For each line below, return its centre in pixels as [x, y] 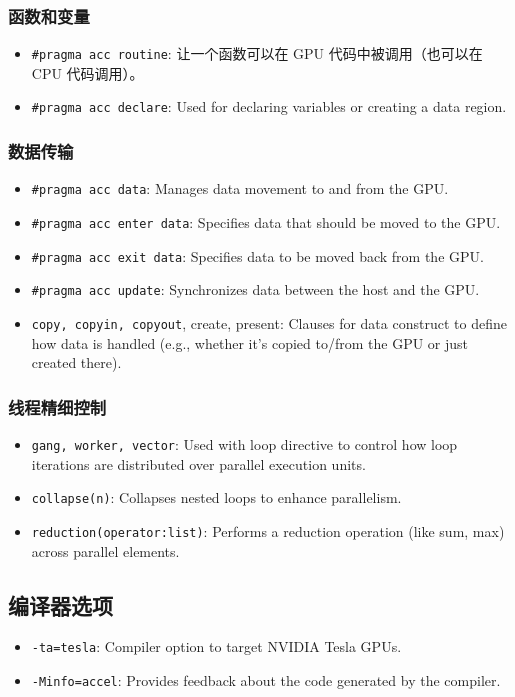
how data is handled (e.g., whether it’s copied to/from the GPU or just [250, 342]
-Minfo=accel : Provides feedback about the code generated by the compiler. [266, 680]
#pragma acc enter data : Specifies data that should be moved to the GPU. [266, 222]
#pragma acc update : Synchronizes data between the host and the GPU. [255, 289]
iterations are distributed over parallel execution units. [198, 463]
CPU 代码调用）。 [87, 72]
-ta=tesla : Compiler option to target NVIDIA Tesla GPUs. [216, 646]
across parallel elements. [105, 550]
